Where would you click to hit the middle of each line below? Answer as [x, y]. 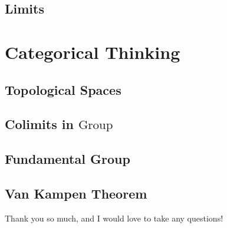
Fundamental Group [68, 159]
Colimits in [39, 124]
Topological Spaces [63, 89]
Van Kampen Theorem [76, 193]
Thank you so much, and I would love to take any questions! [114, 218]
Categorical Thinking [93, 52]
